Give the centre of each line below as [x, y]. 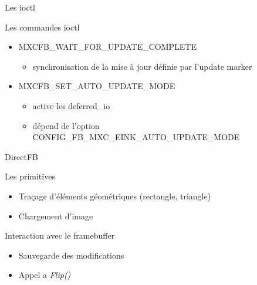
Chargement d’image [56, 216]
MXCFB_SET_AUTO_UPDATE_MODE [97, 86]
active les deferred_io [71, 105]
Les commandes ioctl [42, 27]
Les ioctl [20, 7]
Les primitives [30, 176]
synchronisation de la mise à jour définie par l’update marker [142, 66]
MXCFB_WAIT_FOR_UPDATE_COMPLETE [107, 47]
